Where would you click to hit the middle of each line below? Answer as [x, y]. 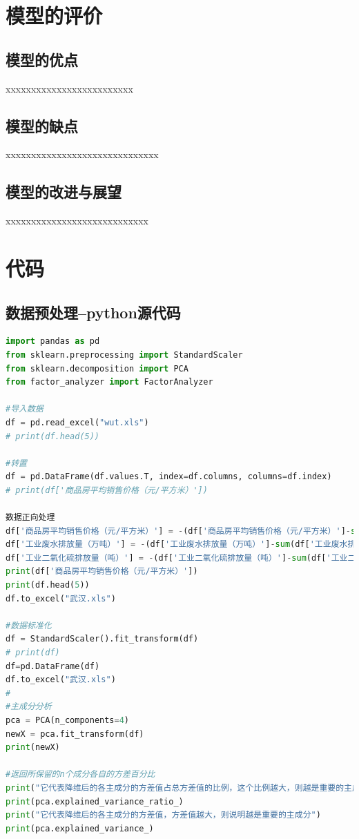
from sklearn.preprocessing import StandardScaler [124, 355]
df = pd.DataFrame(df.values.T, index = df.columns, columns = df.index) [169, 477]
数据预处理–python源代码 [93, 312]
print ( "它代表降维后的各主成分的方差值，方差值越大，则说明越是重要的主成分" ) [163, 815]
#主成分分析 [29, 707]
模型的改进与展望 [64, 192]
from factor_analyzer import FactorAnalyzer [109, 382]
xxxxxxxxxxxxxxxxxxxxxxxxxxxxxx [82, 154]
